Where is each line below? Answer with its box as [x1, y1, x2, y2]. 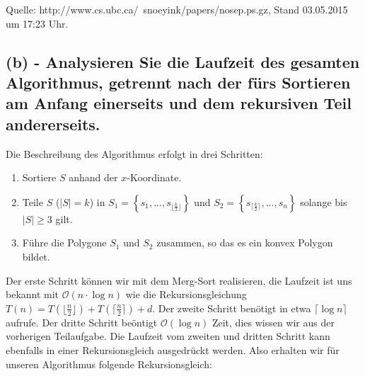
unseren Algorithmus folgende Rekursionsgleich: [6, 356, 212, 371]
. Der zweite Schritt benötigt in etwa [152, 300, 311, 315]
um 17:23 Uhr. [6, 16, 69, 30]
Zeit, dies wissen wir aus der [212, 314, 335, 329]
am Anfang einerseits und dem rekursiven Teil [6, 92, 352, 114]
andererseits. [6, 113, 100, 135]
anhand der [69, 170, 118, 185]
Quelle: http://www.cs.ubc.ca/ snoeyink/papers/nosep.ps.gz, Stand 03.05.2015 [6, 2, 348, 16]
